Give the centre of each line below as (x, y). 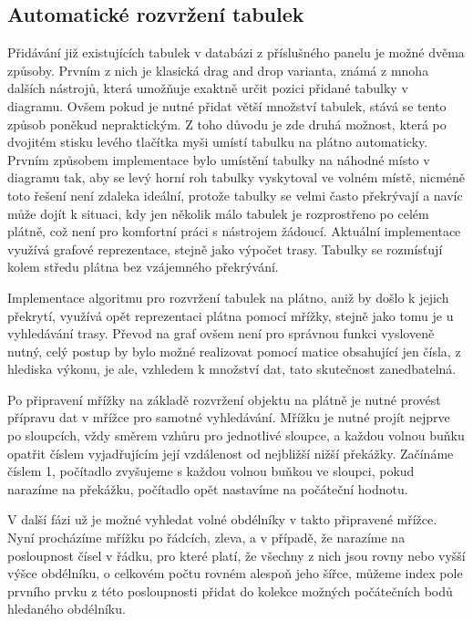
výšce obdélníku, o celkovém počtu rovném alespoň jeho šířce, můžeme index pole (235, 573)
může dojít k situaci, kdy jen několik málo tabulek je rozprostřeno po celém (218, 213)
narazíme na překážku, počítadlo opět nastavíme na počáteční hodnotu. (208, 488)
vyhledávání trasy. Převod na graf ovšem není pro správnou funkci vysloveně (221, 333)
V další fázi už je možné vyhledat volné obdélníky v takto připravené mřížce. (222, 519)
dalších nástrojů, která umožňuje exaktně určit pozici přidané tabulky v (208, 88)
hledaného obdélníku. (67, 609)
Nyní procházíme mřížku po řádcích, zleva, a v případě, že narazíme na (206, 538)
